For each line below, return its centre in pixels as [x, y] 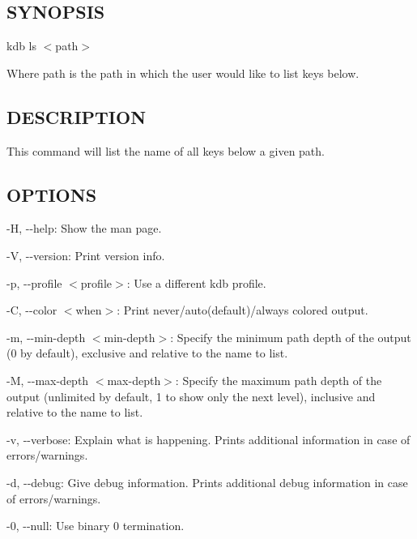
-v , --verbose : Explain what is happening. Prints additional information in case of [208, 439]
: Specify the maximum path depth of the [279, 380]
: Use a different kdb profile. [196, 282]
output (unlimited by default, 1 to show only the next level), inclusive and [191, 396]
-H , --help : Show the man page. [84, 228]
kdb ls [22, 46]
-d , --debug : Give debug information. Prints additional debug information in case [207, 482]
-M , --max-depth [48, 380]
